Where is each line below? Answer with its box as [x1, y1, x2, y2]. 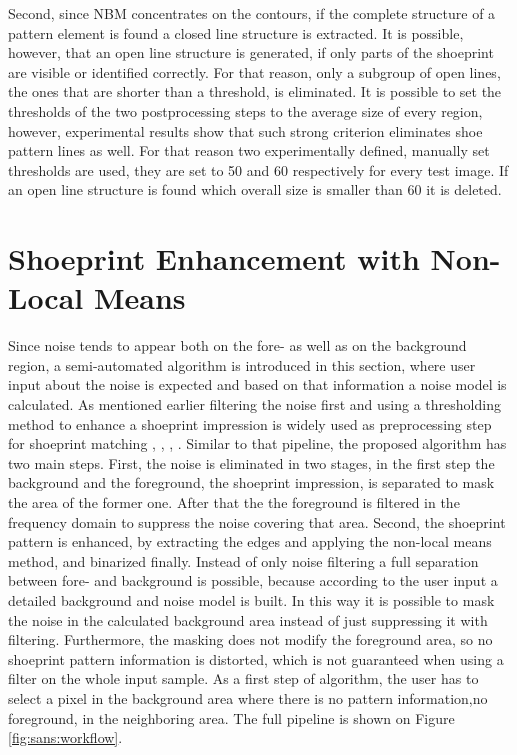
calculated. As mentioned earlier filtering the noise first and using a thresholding [8, 394, 501, 415]
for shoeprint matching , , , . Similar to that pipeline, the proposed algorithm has [8, 433, 507, 454]
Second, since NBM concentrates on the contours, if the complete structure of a [8, 3, 496, 23]
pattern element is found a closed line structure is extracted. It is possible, [8, 22, 464, 43]
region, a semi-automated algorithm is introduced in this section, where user [8, 354, 476, 375]
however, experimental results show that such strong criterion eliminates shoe [8, 120, 483, 141]
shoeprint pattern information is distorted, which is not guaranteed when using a [8, 648, 504, 669]
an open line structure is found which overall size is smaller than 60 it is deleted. [8, 179, 502, 200]
